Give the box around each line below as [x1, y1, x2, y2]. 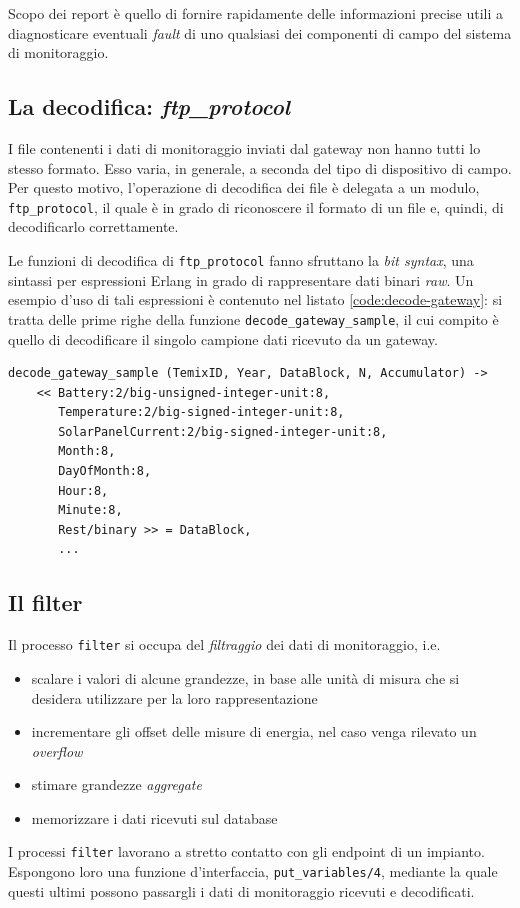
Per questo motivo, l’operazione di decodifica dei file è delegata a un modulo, [8, 177, 480, 198]
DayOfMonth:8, [58, 464, 152, 479]
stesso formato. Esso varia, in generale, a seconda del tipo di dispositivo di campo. [8, 157, 512, 178]
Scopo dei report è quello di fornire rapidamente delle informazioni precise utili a [8, 3, 504, 23]
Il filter [8, 587, 83, 618]
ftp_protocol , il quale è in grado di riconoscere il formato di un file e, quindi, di [8, 196, 504, 217]
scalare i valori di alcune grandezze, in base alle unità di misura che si [31, 667, 460, 688]
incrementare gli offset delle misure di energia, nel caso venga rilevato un [31, 721, 477, 742]
